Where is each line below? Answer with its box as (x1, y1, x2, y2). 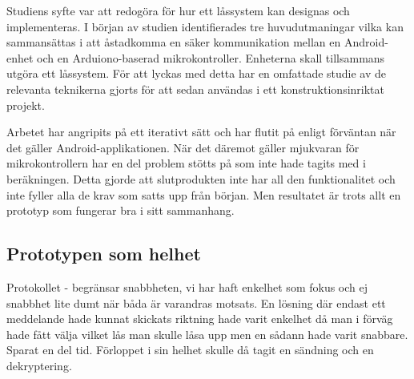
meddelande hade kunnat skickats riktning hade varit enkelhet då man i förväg (6, 310, 393, 327)
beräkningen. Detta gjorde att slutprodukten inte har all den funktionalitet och (6, 170, 396, 187)
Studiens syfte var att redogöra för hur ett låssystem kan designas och (6, 2, 350, 18)
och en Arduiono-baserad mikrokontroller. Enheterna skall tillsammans (37, 49, 385, 66)
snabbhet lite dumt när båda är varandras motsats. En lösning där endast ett (6, 294, 386, 311)
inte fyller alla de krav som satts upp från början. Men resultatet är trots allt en (6, 186, 401, 203)
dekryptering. (6, 357, 72, 373)
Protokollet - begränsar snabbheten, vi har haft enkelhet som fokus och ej (6, 278, 368, 295)
